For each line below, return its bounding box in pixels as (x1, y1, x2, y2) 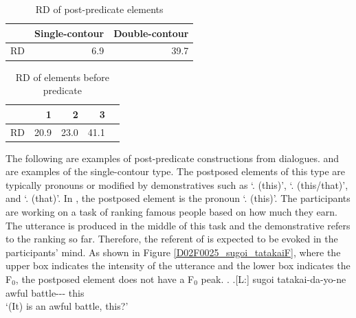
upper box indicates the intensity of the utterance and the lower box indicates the (5, 258, 351, 273)
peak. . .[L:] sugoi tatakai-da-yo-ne (201, 272, 346, 286)
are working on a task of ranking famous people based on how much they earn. (5, 205, 337, 219)
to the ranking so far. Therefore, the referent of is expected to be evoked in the (5, 231, 338, 246)
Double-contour (113, 25, 189, 40)
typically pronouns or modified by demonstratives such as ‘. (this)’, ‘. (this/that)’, (5, 177, 348, 192)
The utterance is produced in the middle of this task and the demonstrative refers (5, 218, 351, 232)
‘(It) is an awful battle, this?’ (5, 299, 129, 313)
